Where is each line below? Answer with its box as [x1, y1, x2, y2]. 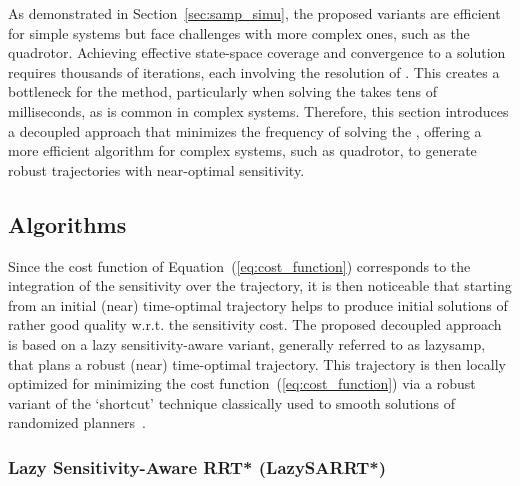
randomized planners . [8, 412, 146, 433]
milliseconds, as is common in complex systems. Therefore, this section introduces [8, 100, 509, 121]
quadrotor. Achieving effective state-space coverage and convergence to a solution [8, 42, 506, 63]
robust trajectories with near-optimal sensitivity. [8, 159, 305, 180]
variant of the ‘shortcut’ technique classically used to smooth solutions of [8, 392, 456, 413]
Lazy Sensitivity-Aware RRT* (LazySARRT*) [8, 454, 386, 479]
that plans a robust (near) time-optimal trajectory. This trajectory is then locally [8, 353, 506, 374]
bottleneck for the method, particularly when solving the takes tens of [8, 81, 437, 102]
